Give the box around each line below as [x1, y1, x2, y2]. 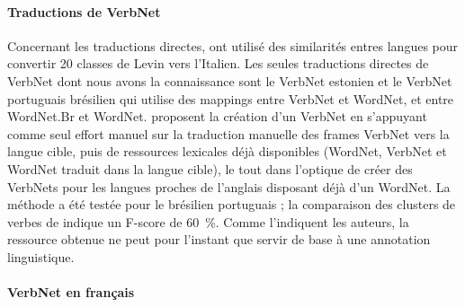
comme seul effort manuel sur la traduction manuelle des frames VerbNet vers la [7, 124, 450, 143]
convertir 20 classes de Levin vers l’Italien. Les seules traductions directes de [7, 54, 429, 73]
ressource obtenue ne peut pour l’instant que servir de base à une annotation [7, 230, 431, 249]
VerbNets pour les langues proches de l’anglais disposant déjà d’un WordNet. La [7, 177, 451, 196]
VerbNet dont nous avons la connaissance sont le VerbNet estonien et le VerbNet [7, 71, 452, 90]
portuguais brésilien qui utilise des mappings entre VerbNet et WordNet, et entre [7, 89, 454, 108]
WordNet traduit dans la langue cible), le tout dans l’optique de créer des [7, 159, 413, 178]
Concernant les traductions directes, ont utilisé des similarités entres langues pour [7, 36, 459, 55]
